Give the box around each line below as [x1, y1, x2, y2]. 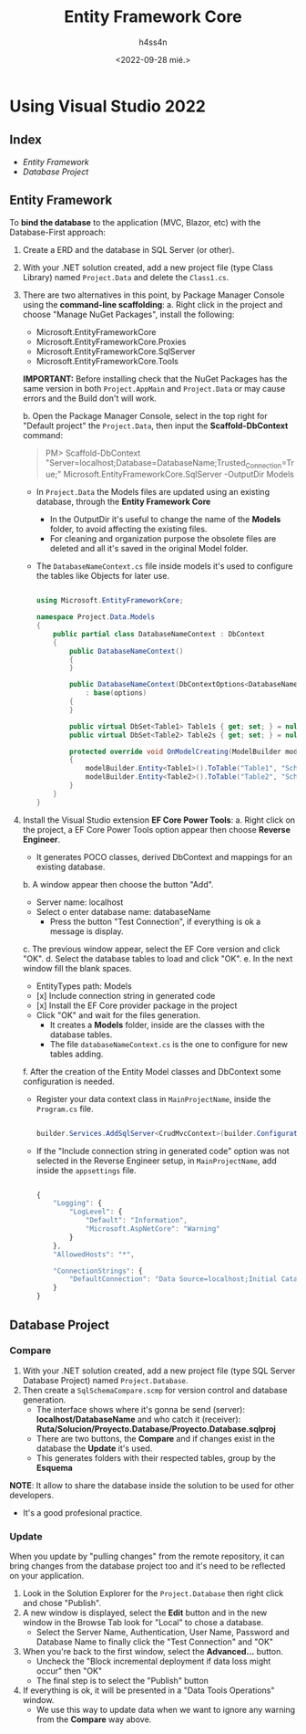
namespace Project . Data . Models [36, 613, 156, 622]
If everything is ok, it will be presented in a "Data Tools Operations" [22, 1685, 275, 1696]
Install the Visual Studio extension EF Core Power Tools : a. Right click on [22, 814, 296, 825]
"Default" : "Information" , [85, 1216, 189, 1225]
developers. [9, 1489, 55, 1500]
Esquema [36, 1462, 73, 1473]
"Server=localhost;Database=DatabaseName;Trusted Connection [45, 457, 282, 470]
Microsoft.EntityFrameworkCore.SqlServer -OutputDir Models [63, 468, 294, 480]
